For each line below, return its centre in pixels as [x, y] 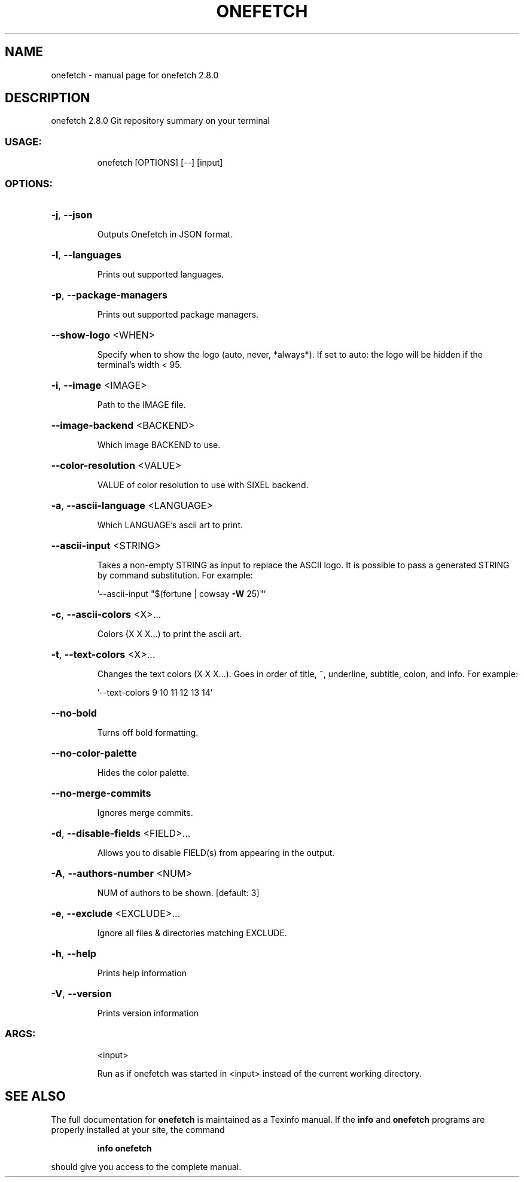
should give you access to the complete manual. [146, 1166]
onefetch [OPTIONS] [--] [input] [160, 163]
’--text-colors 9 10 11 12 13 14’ [155, 692]
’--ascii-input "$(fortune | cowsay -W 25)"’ [182, 593]
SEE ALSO [35, 1096]
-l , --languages [86, 255]
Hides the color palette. [143, 772]
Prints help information [142, 973]
